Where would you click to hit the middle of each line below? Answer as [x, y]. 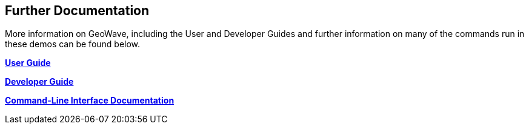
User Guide [28, 63]
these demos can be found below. [73, 44]
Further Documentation [77, 11]
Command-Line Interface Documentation [90, 101]
